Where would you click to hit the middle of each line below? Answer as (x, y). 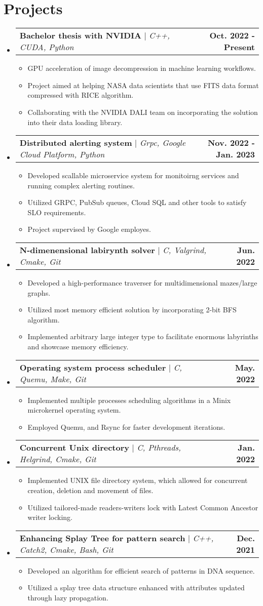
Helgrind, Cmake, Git (58, 459)
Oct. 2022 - (232, 35)
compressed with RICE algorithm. (81, 95)
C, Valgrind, (185, 250)
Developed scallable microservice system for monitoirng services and (133, 175)
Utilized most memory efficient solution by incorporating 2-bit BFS (132, 310)
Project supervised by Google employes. (89, 229)
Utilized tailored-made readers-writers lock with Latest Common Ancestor (143, 507)
